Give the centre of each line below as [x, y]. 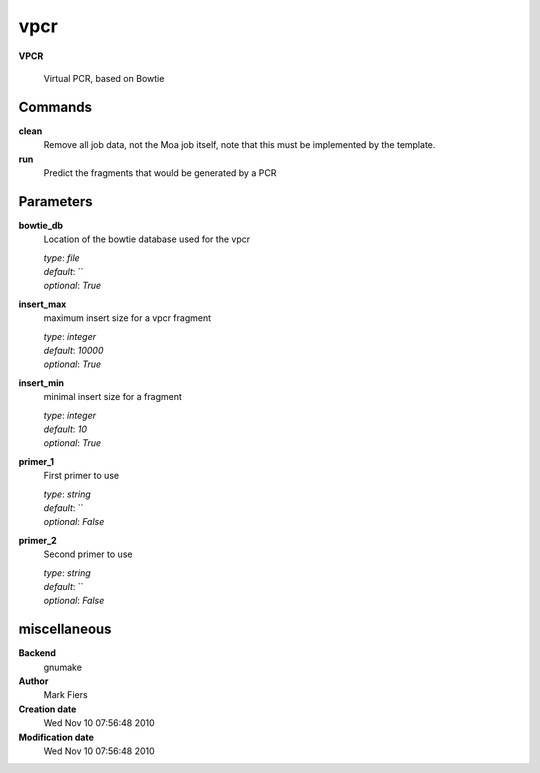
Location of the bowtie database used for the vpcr [146, 239]
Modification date [56, 737]
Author [33, 681]
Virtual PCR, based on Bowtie [104, 78]
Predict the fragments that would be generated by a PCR [160, 173]
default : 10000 [73, 351]
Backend [37, 653]
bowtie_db [41, 225]
